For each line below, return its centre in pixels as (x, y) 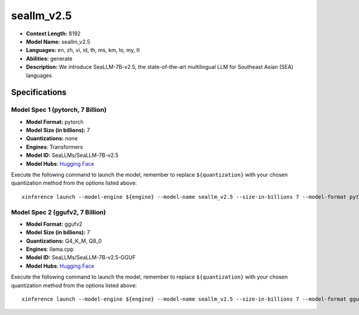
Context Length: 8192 (53, 34)
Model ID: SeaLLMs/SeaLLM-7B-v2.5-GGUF (81, 258)
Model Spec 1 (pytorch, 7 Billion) (59, 110)
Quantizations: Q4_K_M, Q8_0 (64, 241)
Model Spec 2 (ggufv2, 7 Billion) (58, 212)
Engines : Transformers (54, 147)
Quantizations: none (52, 138)
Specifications (39, 93)
